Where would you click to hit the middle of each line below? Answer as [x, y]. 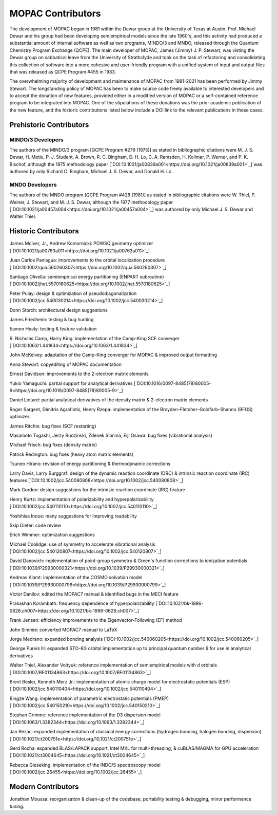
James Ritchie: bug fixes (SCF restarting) [53, 426]
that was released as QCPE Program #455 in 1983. [63, 71]
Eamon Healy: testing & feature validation [53, 329]
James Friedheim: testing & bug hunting [52, 319]
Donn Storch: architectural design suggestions [58, 310]
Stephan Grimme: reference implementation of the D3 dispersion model [85, 715]
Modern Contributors [44, 787]
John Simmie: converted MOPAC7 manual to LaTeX [63, 629]
